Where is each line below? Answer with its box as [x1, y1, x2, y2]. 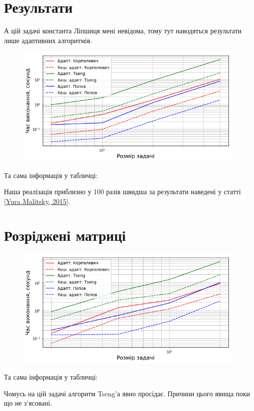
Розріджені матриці [4, 225, 126, 245]
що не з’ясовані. [4, 398, 52, 408]
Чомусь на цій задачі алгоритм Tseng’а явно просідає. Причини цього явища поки [4, 388, 250, 398]
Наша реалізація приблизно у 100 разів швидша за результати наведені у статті [4, 186, 241, 197]
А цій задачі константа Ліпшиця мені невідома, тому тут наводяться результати [4, 26, 242, 36]
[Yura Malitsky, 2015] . [4, 196, 70, 206]
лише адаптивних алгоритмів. [4, 35, 92, 45]
